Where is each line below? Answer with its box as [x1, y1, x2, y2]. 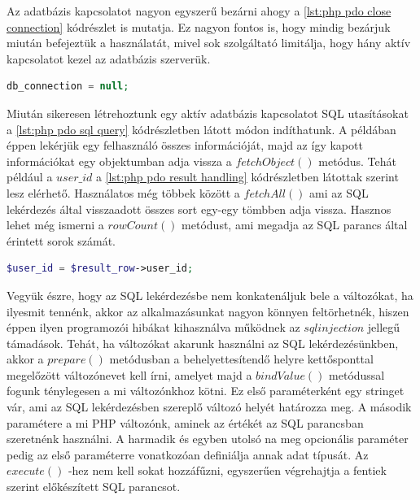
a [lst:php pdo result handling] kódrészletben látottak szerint [95, 168, 399, 185]
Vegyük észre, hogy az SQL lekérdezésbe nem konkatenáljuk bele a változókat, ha [7, 286, 413, 303]
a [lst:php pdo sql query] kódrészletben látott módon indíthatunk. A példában [7, 120, 396, 137]
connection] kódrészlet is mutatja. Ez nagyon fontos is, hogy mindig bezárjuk [7, 18, 391, 35]
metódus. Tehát [318, 152, 397, 169]
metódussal [329, 366, 385, 383]
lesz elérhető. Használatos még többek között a [7, 184, 240, 201]
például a [7, 168, 53, 185]
